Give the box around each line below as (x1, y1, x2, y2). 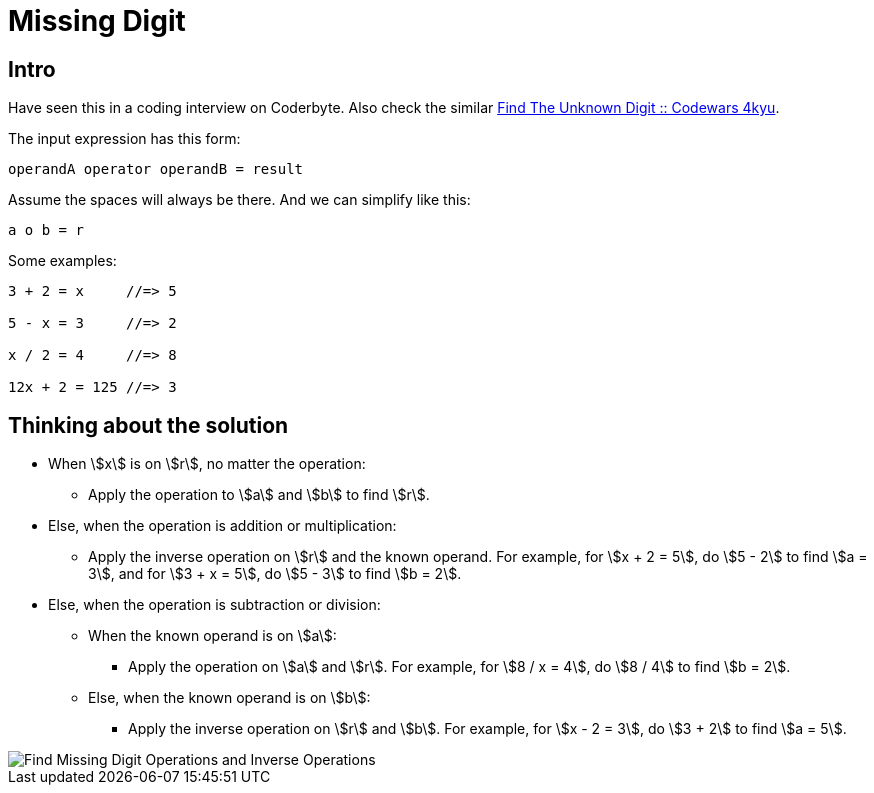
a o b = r (8, 222, 84, 239)
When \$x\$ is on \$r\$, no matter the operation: (48, 455, 366, 473)
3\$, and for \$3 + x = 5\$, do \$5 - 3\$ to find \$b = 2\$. (88, 565, 462, 583)
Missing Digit (8, 4, 186, 38)
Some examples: (8, 252, 117, 270)
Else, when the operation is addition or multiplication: (48, 517, 397, 535)
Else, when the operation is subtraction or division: (48, 596, 381, 614)
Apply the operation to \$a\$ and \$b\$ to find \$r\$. (88, 486, 430, 504)
